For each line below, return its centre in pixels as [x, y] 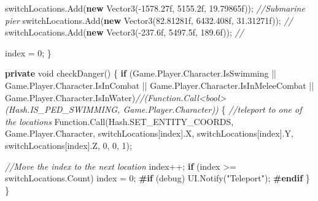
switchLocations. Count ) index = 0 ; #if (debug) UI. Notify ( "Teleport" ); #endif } [157, 178]
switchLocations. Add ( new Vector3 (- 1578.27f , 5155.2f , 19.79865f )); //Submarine [155, 8]
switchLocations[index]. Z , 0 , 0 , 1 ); [68, 145]
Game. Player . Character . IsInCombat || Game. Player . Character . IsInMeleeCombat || [160, 85]
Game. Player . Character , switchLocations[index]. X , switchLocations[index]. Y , [149, 133]
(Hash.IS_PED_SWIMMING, [63, 109]
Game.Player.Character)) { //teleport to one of [212, 109]
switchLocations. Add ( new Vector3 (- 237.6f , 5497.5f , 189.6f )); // [124, 32]
